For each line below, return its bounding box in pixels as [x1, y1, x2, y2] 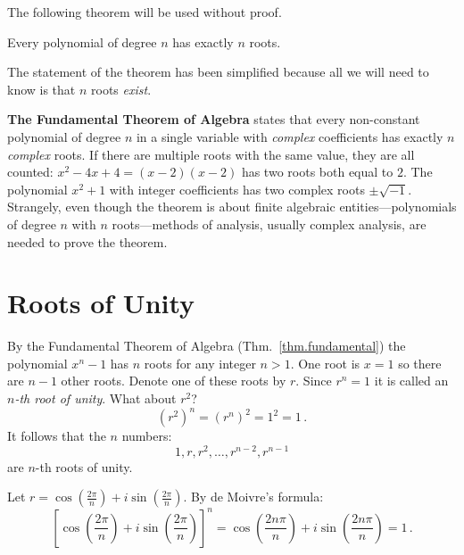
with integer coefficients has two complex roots [109, 179, 365, 198]
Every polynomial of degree [7, 32, 157, 51]
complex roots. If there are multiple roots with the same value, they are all [7, 145, 415, 163]
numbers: [121, 427, 172, 445]
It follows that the [7, 427, 106, 445]
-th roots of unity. [35, 457, 133, 476]
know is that [7, 79, 76, 98]
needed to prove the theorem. [7, 232, 168, 251]
